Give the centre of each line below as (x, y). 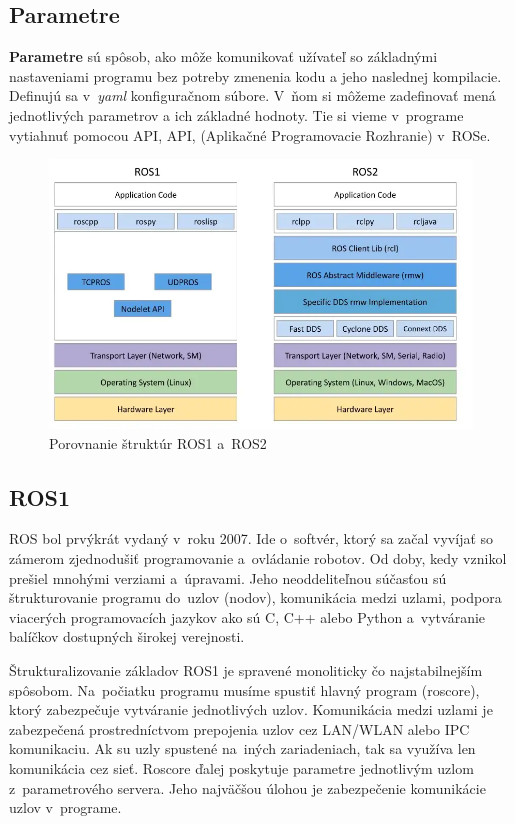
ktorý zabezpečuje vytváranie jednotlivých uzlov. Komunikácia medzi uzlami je (251, 709)
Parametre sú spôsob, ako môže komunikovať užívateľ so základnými (223, 56)
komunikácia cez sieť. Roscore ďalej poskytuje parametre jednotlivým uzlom (241, 768)
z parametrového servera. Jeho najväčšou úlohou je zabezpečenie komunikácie (247, 787)
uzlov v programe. (65, 807)
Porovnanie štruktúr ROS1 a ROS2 (158, 442)
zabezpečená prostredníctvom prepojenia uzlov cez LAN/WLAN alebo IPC (239, 728)
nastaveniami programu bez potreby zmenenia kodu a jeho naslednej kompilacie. (255, 75)
